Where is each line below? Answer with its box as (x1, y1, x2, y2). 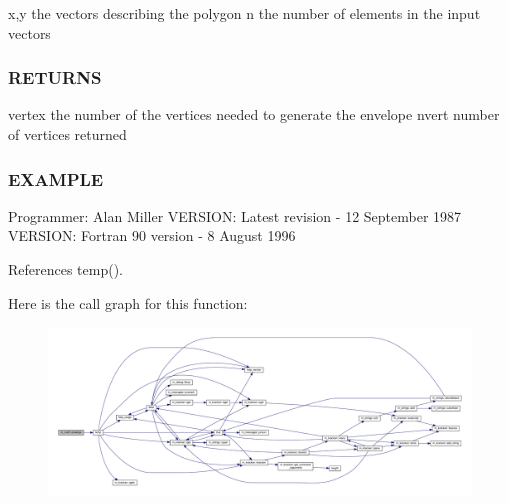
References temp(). (8, 259, 124, 279)
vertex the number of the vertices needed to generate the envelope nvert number (8, 104, 500, 125)
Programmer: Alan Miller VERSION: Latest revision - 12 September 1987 (8, 205, 462, 226)
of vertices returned (8, 124, 127, 144)
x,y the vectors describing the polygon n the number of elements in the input (8, 3, 481, 23)
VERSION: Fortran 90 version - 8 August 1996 (8, 225, 296, 246)
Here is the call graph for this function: (8, 292, 248, 313)
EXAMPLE (8, 166, 104, 191)
